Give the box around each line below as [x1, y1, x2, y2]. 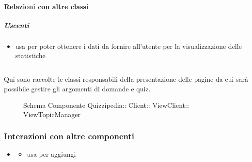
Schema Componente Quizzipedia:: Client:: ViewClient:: [23, 100, 189, 110]
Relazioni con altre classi [4, 1, 89, 11]
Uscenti [4, 20, 29, 30]
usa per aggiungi [27, 148, 76, 159]
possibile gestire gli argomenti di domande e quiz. [4, 83, 151, 93]
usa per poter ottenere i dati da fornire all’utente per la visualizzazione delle [15, 41, 242, 51]
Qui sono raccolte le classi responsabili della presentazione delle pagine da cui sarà [4, 74, 248, 84]
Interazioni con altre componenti [4, 130, 134, 142]
